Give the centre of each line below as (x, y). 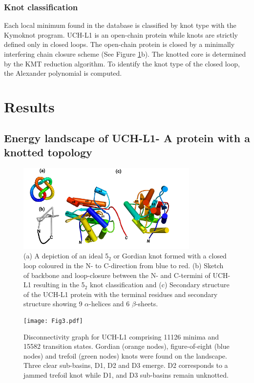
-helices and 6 (109, 304)
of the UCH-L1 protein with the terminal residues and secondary (121, 294)
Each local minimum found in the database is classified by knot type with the (120, 25)
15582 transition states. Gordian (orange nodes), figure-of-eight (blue (127, 346)
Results (29, 106)
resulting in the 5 (59, 285)
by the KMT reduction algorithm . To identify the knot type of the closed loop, (122, 63)
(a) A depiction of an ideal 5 (66, 256)
